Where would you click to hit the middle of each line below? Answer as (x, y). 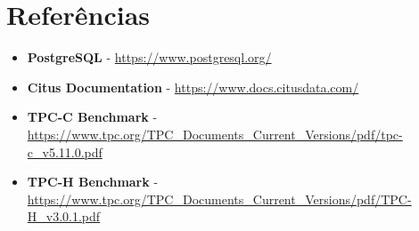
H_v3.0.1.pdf (64, 216)
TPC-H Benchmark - (93, 182)
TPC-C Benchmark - (92, 117)
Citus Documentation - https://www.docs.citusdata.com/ (193, 87)
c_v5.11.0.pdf (65, 151)
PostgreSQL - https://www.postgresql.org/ (149, 57)
